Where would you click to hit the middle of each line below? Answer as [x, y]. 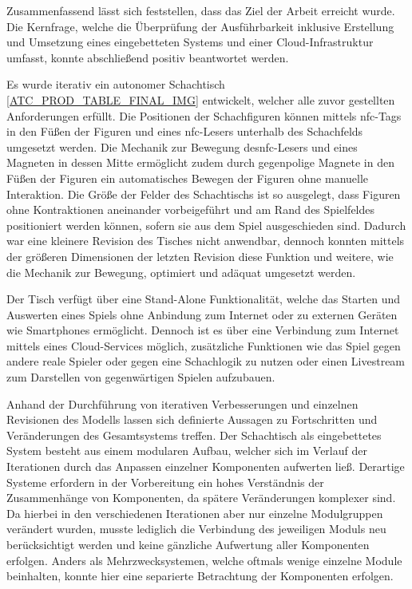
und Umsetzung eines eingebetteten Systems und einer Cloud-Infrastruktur [190, 42]
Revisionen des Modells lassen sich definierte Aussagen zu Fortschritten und [192, 419]
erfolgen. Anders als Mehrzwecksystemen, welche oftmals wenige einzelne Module [204, 560]
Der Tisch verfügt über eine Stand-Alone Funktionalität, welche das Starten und [204, 299]
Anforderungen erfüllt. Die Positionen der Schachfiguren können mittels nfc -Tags [204, 115]
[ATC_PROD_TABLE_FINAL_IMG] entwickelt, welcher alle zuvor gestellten [201, 99]
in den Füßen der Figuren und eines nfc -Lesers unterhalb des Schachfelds [185, 131]
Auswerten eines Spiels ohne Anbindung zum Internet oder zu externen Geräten [202, 314]
